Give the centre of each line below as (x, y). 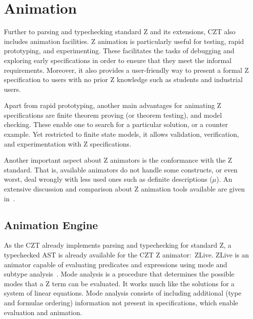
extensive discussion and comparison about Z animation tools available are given (125, 189)
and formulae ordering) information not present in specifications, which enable (121, 302)
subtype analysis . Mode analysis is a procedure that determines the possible (119, 274)
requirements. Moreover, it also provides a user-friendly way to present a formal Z (126, 70)
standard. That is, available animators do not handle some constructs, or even (121, 169)
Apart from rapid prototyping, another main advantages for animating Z (113, 105)
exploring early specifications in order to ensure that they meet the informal (118, 60)
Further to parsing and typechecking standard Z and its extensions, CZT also (120, 32)
